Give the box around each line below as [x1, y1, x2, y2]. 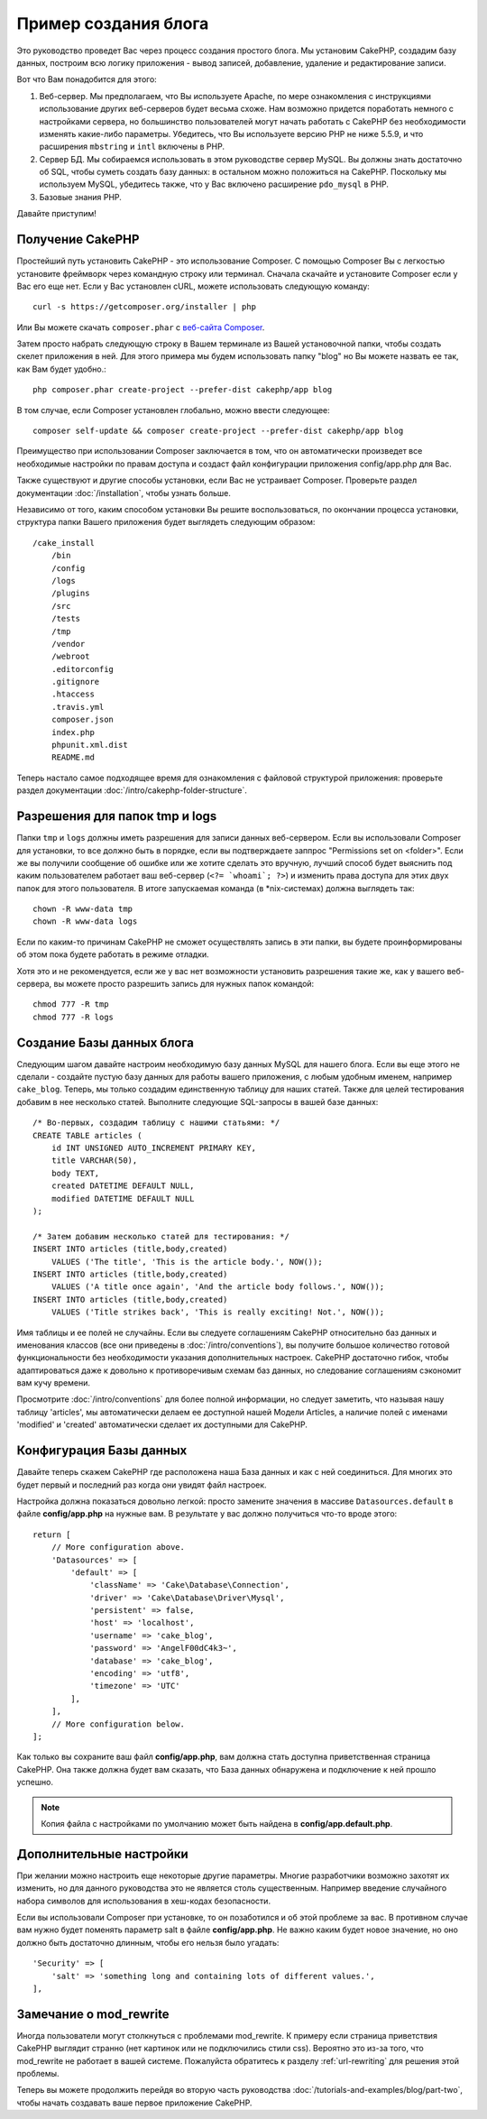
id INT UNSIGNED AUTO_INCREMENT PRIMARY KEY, [51, 1143, 257, 1154]
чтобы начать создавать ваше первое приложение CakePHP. [16, 2097, 253, 2108]
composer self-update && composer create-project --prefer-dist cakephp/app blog [32, 426, 404, 437]
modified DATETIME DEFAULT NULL [51, 1193, 195, 1203]
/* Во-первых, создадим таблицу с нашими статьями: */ [32, 1118, 280, 1128]
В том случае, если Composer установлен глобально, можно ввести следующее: [16, 404, 331, 415]
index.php [51, 727, 95, 737]
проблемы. [16, 2068, 60, 2079]
